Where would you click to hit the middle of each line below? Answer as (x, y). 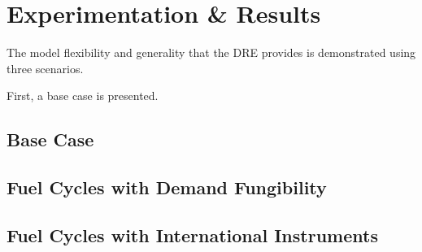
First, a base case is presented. (83, 96)
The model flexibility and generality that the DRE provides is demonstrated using (211, 52)
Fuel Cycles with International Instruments (192, 235)
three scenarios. (45, 68)
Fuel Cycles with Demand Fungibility (167, 187)
